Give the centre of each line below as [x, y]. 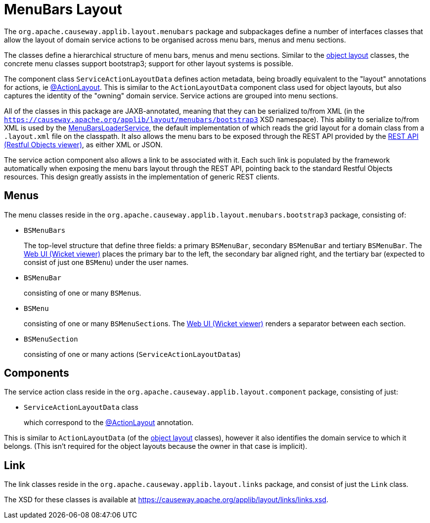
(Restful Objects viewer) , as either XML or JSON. [83, 144]
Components [37, 373]
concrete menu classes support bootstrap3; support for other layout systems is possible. [149, 63]
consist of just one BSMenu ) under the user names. [106, 262]
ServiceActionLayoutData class [81, 407]
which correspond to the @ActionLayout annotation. [109, 423]
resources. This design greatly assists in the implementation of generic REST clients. [142, 176]
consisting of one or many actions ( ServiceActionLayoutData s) [132, 354]
